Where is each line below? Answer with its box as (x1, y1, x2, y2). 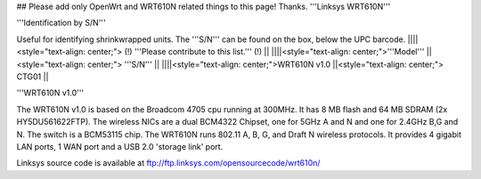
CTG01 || (16, 71, 49, 82)
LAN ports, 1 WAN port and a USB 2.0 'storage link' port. (16, 141, 224, 151)
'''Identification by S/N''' (16, 18, 106, 28)
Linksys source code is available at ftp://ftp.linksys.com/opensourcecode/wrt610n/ (16, 158, 321, 168)
